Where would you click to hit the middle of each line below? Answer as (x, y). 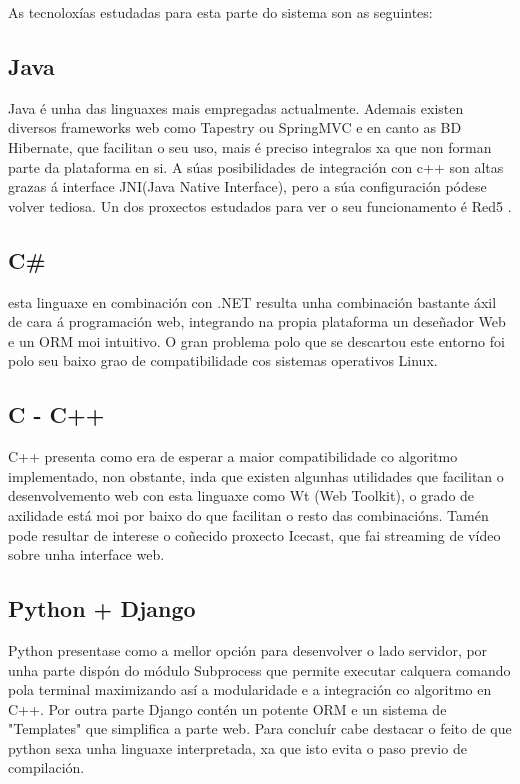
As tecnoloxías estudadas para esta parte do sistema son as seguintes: (220, 12)
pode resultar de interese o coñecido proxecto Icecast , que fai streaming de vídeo (254, 534)
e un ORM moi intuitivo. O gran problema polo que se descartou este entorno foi (256, 340)
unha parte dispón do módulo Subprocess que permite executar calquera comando (259, 669)
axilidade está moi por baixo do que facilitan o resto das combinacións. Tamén (248, 514)
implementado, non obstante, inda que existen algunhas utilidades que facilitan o (256, 475)
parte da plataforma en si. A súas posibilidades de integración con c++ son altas (256, 166)
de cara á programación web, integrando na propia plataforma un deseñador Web (257, 321)
